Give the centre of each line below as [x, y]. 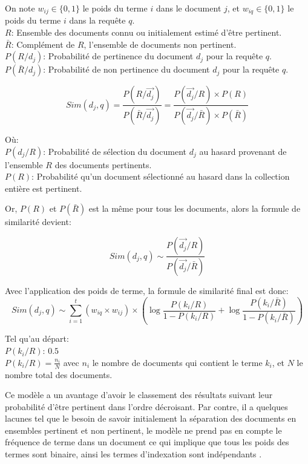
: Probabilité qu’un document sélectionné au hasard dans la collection [161, 176]
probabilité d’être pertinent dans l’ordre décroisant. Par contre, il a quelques [146, 406]
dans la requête [97, 20]
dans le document [188, 8]
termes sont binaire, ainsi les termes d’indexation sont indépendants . [133, 454]
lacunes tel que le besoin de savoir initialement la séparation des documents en [151, 418]
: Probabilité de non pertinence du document [126, 69]
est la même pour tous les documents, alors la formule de [195, 208]
